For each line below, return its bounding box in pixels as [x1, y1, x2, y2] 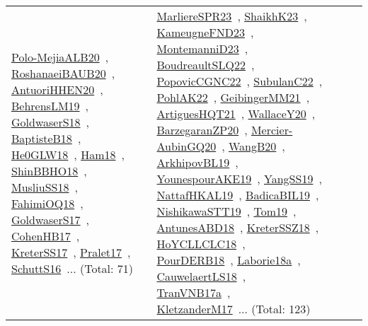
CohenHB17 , [11, 227, 80, 244]
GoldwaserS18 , [11, 113, 90, 130]
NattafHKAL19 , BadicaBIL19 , [156, 187, 319, 203]
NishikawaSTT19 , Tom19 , [156, 203, 297, 219]
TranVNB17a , [156, 284, 231, 301]
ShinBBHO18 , [11, 162, 87, 179]
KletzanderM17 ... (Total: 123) [156, 301, 311, 317]
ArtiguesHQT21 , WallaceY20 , [156, 105, 316, 122]
